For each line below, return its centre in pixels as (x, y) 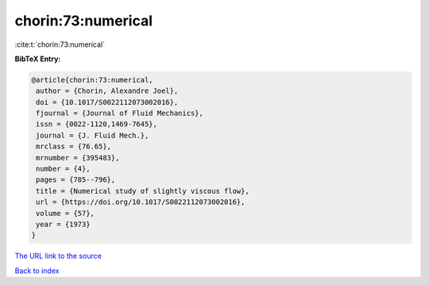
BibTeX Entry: (38, 59)
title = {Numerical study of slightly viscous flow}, (143, 191)
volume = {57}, (66, 213)
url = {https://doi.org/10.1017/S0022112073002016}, (141, 202)
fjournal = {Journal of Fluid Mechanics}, (120, 114)
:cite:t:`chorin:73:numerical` (60, 44)
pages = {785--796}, (76, 180)
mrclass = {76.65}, (73, 146)
